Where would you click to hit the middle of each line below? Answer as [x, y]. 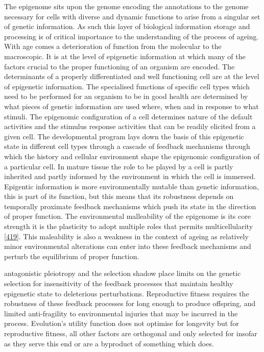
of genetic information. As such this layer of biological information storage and [127, 26]
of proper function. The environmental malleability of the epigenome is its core [127, 216]
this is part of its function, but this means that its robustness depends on [119, 196]
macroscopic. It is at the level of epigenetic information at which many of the [125, 56]
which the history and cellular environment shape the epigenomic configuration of [132, 156]
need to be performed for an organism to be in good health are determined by [126, 96]
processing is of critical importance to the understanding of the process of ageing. [131, 36]
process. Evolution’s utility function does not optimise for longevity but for [122, 323]
